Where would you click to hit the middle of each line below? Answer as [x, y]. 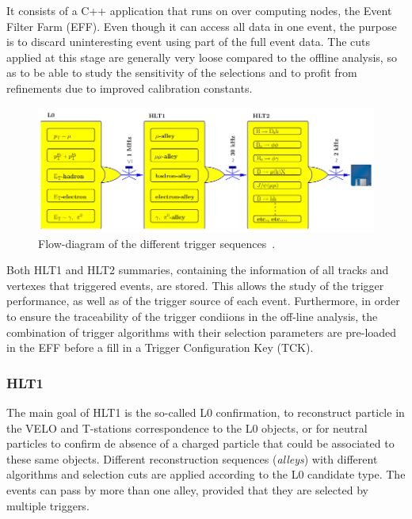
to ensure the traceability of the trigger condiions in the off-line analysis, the [192, 316]
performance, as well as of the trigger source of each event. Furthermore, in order [203, 301]
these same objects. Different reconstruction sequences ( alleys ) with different [192, 458]
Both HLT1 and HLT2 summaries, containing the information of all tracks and [198, 270]
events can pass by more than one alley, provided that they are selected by [187, 489]
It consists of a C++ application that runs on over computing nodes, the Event [199, 10]
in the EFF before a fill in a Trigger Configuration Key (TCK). [160, 347]
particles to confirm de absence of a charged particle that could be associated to [200, 443]
